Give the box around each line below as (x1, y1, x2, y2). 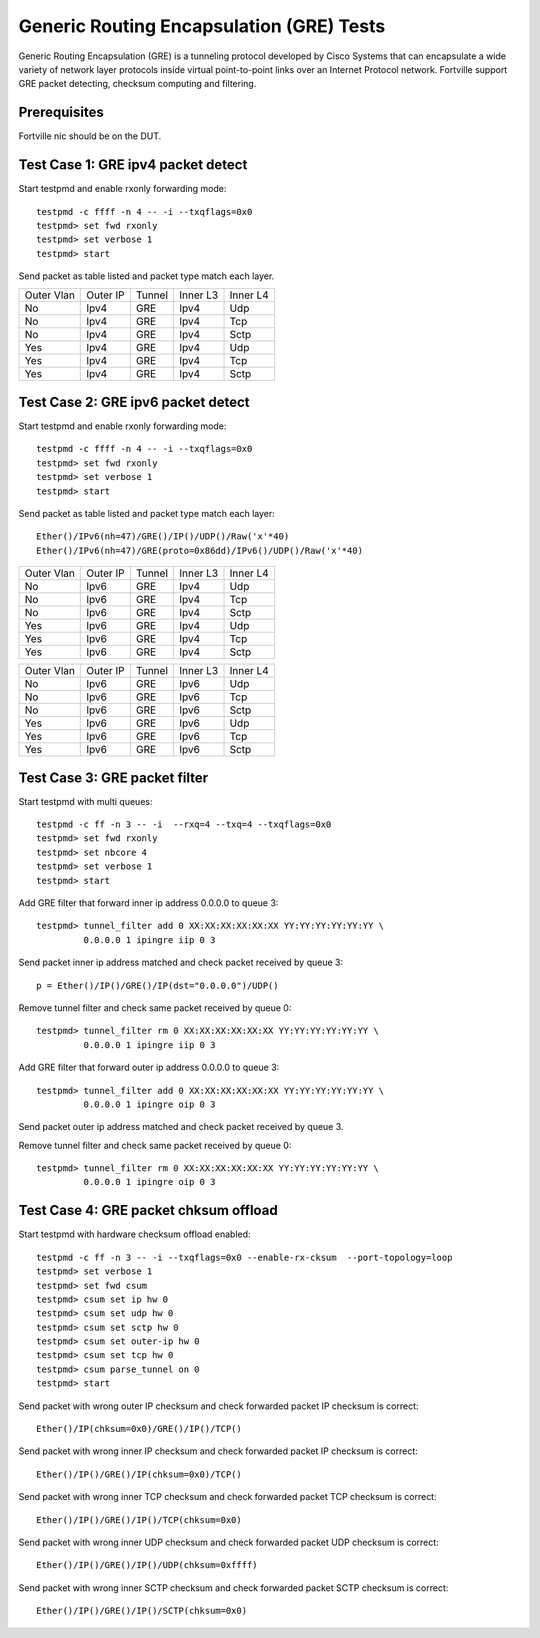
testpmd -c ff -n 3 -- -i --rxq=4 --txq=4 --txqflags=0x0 (36, 819, 332, 830)
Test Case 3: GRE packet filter (18, 769, 209, 786)
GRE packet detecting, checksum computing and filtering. (18, 78, 257, 90)
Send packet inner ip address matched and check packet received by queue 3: (18, 956, 344, 969)
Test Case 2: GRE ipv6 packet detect (18, 393, 250, 410)
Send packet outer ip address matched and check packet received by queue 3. (18, 1121, 344, 1133)
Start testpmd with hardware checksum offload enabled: (18, 1228, 251, 1240)
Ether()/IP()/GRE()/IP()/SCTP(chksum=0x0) (36, 1605, 248, 1617)
